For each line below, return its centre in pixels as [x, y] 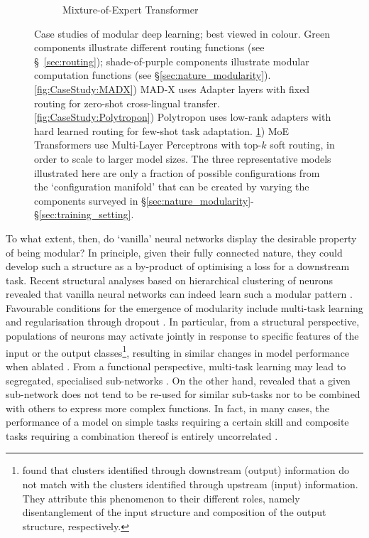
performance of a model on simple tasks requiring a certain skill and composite [177, 422]
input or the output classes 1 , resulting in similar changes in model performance [178, 351]
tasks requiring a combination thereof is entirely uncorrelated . [142, 435]
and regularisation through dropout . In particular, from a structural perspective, [183, 322]
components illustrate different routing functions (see [149, 47]
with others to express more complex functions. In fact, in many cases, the [167, 408]
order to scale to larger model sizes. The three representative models [183, 158]
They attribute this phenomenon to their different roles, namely [161, 498]
